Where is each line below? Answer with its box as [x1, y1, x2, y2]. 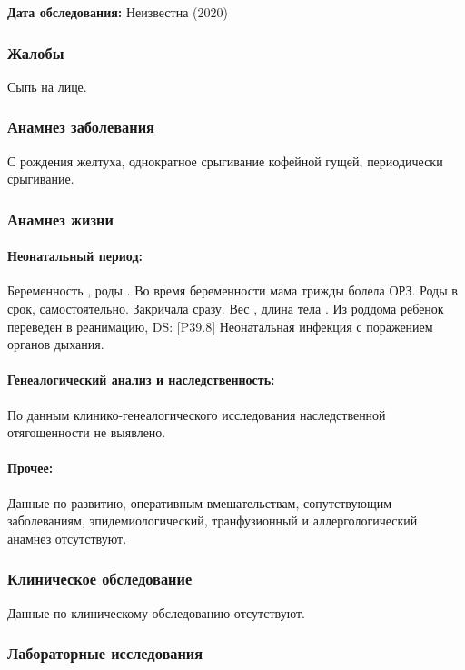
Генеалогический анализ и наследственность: [7, 370, 275, 389]
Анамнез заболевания [7, 115, 154, 138]
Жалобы [7, 41, 64, 64]
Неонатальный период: [7, 246, 143, 265]
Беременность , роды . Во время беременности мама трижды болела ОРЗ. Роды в [7, 281, 458, 300]
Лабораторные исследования [7, 642, 203, 665]
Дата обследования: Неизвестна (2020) [7, 3, 228, 21]
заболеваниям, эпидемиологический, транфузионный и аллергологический [7, 511, 418, 530]
